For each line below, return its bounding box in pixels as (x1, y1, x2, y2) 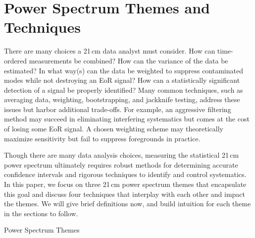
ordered (4, 55, 27, 65)
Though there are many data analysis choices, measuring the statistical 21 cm (4, 150, 239, 160)
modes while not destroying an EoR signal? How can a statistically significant (4, 75, 240, 85)
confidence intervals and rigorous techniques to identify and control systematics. (4, 169, 247, 179)
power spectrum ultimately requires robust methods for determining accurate (4, 159, 238, 170)
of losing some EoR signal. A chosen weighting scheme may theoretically (4, 123, 223, 134)
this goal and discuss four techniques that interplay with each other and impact (4, 188, 246, 199)
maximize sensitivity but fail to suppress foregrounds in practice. (4, 133, 201, 143)
